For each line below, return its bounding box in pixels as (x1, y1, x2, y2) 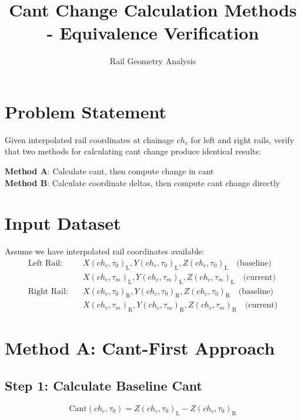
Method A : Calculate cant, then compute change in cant (5, 165, 214, 177)
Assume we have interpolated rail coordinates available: (5, 245, 205, 257)
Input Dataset (5, 211, 121, 235)
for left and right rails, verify (190, 133, 295, 145)
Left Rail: (28, 259, 63, 267)
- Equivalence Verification (46, 21, 259, 45)
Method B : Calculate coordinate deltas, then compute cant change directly (5, 176, 280, 188)
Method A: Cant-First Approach (5, 336, 275, 360)
